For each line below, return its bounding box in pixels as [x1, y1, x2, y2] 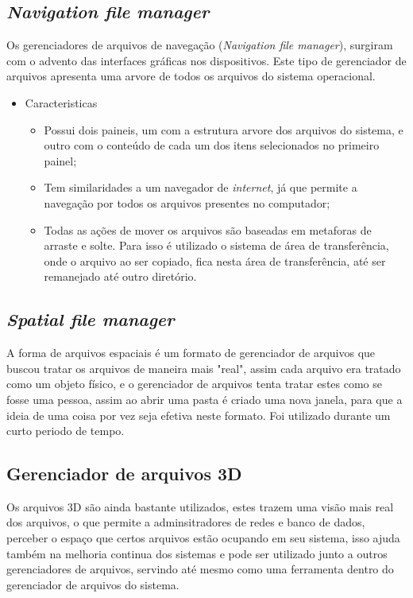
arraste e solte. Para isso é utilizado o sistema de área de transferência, [44, 237, 389, 254]
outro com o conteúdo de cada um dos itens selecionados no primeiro [44, 137, 380, 153]
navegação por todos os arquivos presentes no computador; [44, 194, 330, 211]
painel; [44, 152, 77, 169]
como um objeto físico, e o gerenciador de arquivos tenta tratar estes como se [6, 375, 383, 392]
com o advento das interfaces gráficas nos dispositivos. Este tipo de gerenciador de [6, 52, 407, 68]
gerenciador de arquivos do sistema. [6, 576, 179, 592]
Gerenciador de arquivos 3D [6, 461, 242, 486]
